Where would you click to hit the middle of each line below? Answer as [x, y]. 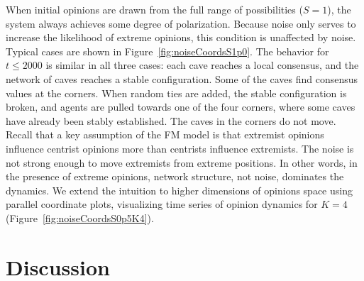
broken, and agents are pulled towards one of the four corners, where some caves [181, 107]
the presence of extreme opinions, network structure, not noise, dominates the [175, 176]
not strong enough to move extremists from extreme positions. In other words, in [182, 162]
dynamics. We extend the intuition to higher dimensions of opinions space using [179, 190]
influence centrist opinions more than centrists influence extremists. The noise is [180, 148]
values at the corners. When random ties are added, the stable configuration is [176, 93]
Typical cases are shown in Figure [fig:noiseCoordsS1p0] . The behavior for [167, 51]
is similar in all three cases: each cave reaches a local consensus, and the [202, 65]
